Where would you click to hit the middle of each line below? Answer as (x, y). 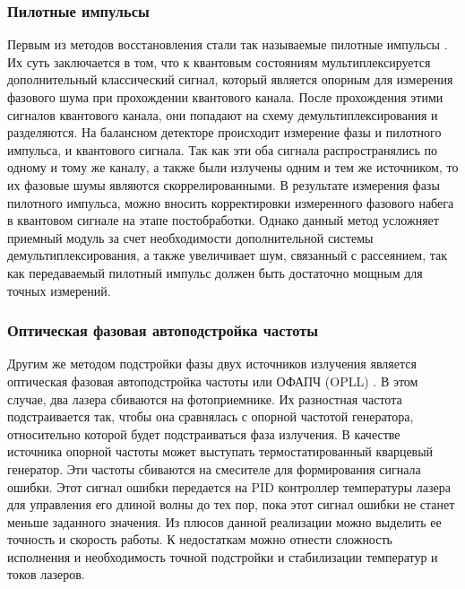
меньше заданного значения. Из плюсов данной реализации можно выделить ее (224, 521)
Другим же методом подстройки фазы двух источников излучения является (212, 364)
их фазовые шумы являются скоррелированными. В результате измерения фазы (224, 184)
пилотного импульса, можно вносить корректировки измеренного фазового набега (231, 202)
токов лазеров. (46, 574)
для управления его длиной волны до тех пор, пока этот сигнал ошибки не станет (231, 504)
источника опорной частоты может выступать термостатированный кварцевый (220, 451)
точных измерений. (59, 290)
